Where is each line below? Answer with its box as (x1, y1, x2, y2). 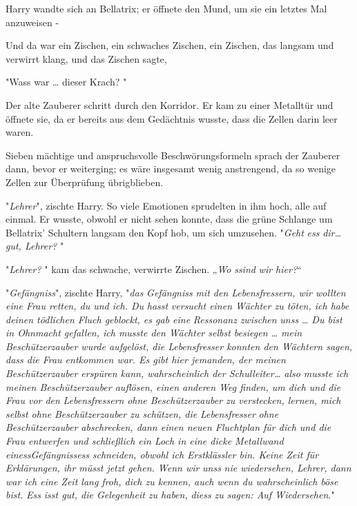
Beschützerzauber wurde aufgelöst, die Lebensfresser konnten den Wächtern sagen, (6, 338, 353, 353)
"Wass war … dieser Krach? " (6, 74, 127, 89)
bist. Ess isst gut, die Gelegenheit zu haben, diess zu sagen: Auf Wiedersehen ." (6, 487, 335, 502)
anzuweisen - (6, 14, 59, 29)
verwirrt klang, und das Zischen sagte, (6, 51, 167, 65)
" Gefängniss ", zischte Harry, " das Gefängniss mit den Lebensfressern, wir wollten (6, 285, 346, 299)
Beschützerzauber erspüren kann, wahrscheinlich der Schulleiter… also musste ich (6, 366, 349, 381)
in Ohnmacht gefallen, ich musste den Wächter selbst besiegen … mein (6, 325, 302, 340)
